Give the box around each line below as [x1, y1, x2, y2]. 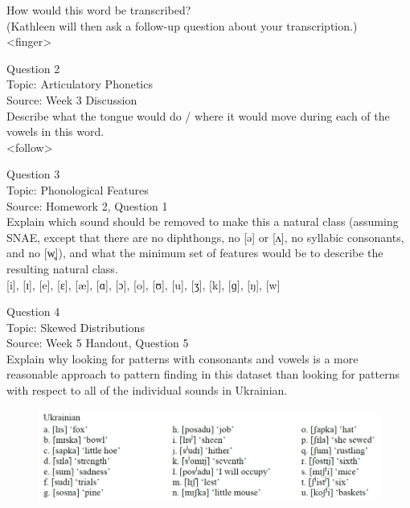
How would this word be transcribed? [6, 2, 191, 18]
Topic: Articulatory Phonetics [6, 76, 153, 92]
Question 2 [6, 59, 60, 76]
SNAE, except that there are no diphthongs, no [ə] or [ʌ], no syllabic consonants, [6, 228, 404, 245]
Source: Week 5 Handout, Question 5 [6, 334, 189, 351]
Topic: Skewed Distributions [6, 318, 145, 335]
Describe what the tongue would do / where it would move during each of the [6, 107, 390, 124]
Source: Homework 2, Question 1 [6, 197, 168, 214]
